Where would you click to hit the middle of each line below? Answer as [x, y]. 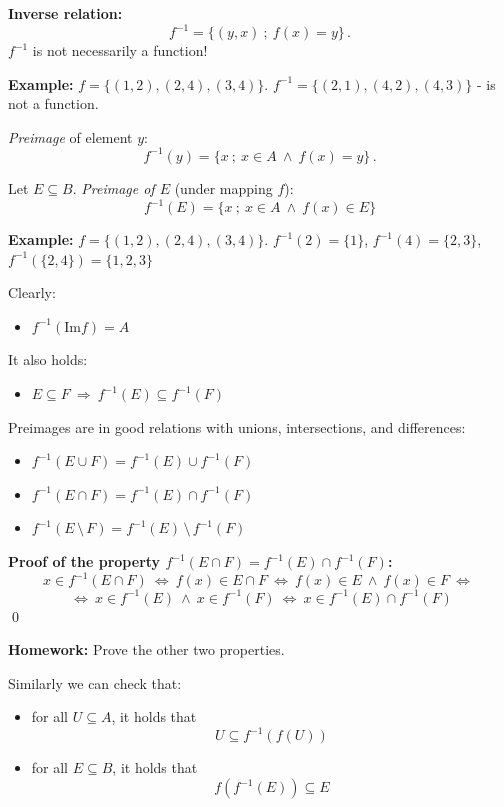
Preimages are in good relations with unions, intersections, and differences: [237, 426]
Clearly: [32, 292]
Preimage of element [70, 136]
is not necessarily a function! [120, 50]
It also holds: [48, 359]
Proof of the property [84, 561]
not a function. [53, 103]
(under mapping [223, 187]
